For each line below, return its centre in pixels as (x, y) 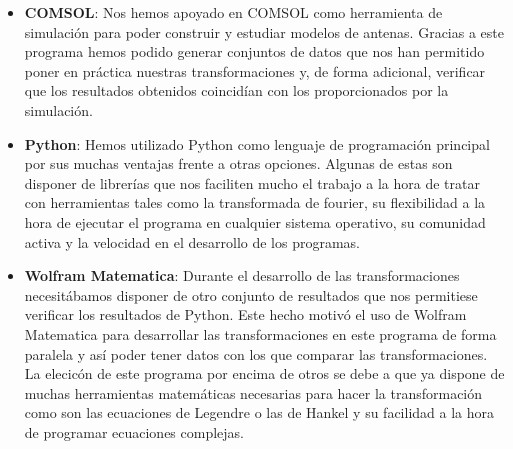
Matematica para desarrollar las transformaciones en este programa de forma (260, 333)
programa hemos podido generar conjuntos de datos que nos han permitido (254, 51)
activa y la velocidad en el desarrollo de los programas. (192, 241)
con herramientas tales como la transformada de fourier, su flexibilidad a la (255, 202)
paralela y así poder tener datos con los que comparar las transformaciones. (256, 353)
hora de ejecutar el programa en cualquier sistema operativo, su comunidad (255, 221)
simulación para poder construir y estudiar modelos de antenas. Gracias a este (264, 31)
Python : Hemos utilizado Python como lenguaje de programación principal (257, 143)
